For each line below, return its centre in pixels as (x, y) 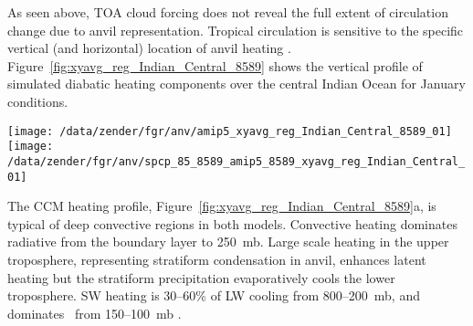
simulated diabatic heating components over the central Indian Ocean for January (236, 84)
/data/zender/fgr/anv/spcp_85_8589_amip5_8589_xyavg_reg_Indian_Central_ (236, 161)
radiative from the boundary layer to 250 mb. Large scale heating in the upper (228, 242)
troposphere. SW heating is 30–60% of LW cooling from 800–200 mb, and (214, 295)
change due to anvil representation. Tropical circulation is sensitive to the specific (236, 30)
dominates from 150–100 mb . (95, 313)
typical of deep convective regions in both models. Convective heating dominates (232, 223)
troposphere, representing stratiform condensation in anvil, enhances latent (217, 259)
